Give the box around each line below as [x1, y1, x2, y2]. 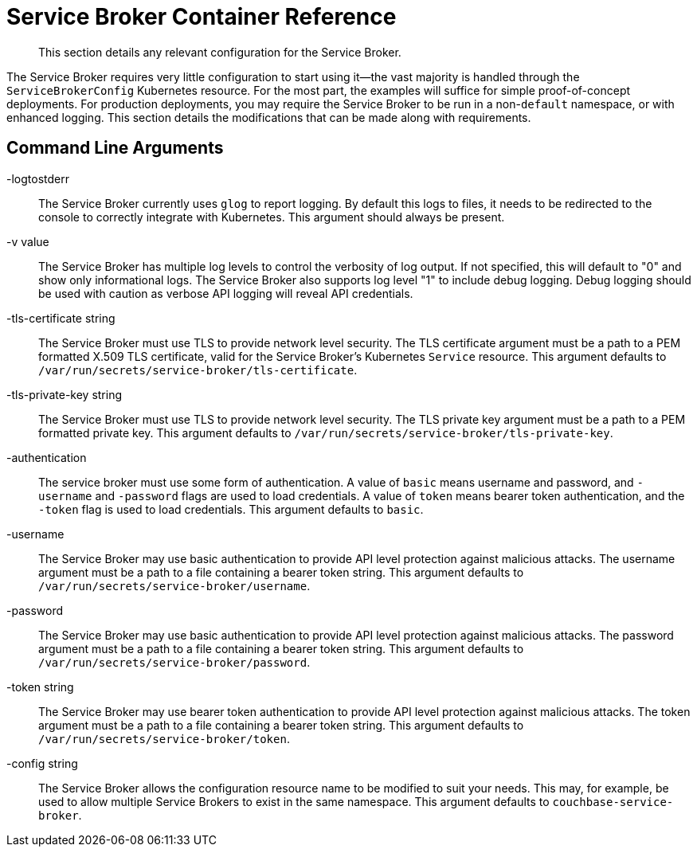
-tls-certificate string [6, 311, 116, 325]
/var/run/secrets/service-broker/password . [38, 655, 311, 669]
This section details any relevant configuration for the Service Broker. [38, 45, 401, 59]
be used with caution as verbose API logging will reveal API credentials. [38, 286, 413, 300]
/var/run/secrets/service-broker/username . [38, 578, 311, 593]
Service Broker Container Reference [6, 3, 397, 30]
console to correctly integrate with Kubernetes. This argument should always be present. [38, 209, 505, 224]
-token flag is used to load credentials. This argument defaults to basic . [38, 502, 424, 516]
